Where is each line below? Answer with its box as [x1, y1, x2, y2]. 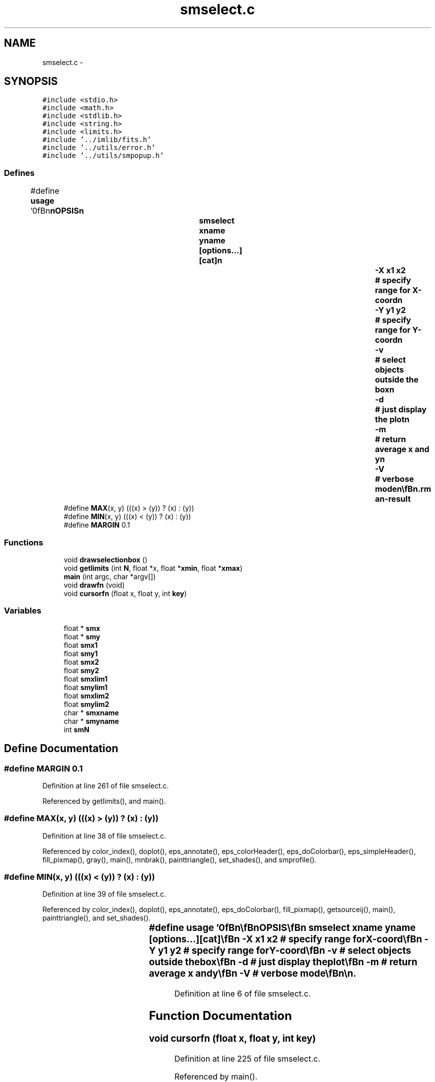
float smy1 [64, 649, 98, 658]
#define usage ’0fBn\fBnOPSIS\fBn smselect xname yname [149, 922, 416, 934]
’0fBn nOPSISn [30, 206, 84, 216]
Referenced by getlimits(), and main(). [42, 796, 166, 805]
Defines [4, 167, 35, 178]
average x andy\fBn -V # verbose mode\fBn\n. [149, 968, 357, 980]
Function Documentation [149, 1008, 292, 1023]
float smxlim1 [64, 674, 108, 683]
